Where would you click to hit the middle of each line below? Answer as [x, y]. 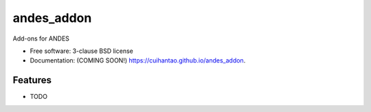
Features [32, 80]
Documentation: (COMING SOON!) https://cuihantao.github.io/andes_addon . [138, 60]
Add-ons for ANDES [41, 38]
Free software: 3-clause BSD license [81, 51]
